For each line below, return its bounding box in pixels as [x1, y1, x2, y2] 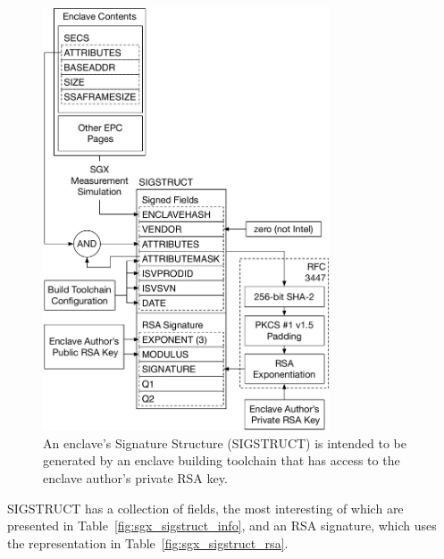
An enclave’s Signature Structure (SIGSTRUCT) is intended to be [43, 433, 406, 452]
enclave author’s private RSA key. [43, 469, 228, 487]
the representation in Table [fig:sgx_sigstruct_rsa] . [7, 533, 289, 552]
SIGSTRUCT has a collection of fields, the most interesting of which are [7, 498, 404, 517]
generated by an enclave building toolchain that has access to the [43, 451, 400, 470]
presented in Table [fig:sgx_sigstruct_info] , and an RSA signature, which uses [7, 516, 437, 535]
